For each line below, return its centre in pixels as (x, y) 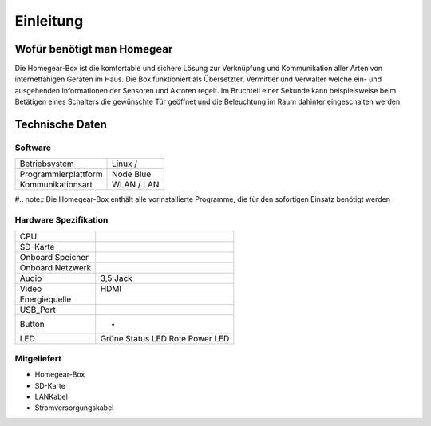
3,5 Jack (117, 278)
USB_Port (38, 310)
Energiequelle (45, 299)
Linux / (125, 164)
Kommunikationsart (56, 185)
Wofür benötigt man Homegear (94, 49)
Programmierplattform (61, 174)
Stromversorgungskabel (74, 408)
